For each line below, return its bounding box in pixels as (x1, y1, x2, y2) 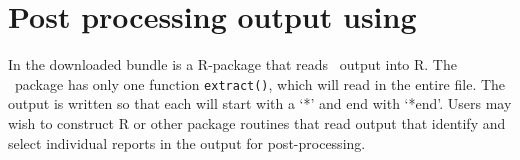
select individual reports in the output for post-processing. (8, 132, 366, 153)
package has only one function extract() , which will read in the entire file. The (14, 73, 506, 94)
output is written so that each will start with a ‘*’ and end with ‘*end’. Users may (8, 93, 512, 114)
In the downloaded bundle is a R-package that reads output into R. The (8, 54, 457, 75)
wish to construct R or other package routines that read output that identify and (8, 112, 506, 133)
